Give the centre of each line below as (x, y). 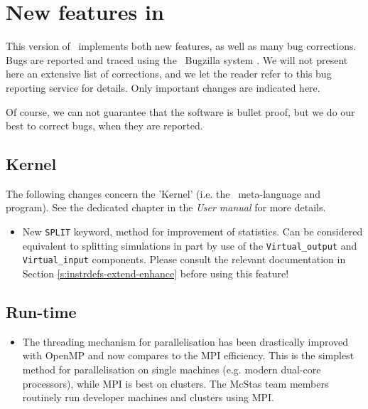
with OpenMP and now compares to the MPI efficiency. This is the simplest (188, 355)
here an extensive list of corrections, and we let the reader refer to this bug (169, 74)
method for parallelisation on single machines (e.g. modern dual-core (172, 370)
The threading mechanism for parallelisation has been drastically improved (185, 341)
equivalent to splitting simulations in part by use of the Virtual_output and (190, 245)
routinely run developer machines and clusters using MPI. (148, 397)
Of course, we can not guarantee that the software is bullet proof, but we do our (180, 111)
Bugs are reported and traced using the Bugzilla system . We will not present (177, 59)
